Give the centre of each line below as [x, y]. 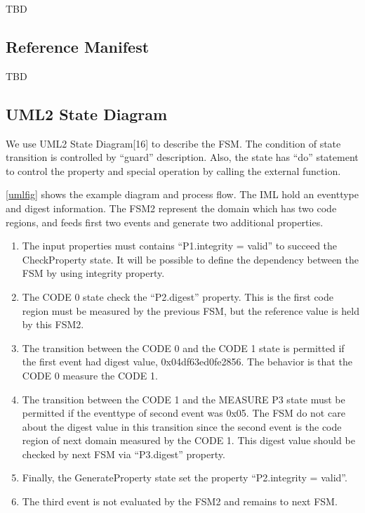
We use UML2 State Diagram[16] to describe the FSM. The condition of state [173, 143]
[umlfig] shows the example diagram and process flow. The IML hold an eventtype [182, 194]
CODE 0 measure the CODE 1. [90, 375]
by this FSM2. [53, 324]
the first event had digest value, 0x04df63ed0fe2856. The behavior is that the [187, 362]
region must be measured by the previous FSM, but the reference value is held [191, 310]
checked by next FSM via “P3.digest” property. [124, 454]
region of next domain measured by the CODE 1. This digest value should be [188, 440]
